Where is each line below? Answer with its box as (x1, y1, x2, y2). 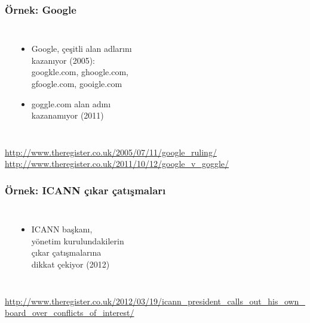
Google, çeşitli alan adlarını (31, 42, 132, 55)
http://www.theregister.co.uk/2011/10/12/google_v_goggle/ (5, 157, 229, 170)
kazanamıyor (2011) (31, 109, 104, 122)
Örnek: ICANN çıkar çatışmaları (5, 182, 166, 197)
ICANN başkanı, (31, 223, 93, 235)
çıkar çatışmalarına (31, 246, 102, 259)
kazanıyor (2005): (31, 54, 96, 66)
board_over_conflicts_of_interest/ (5, 306, 134, 319)
